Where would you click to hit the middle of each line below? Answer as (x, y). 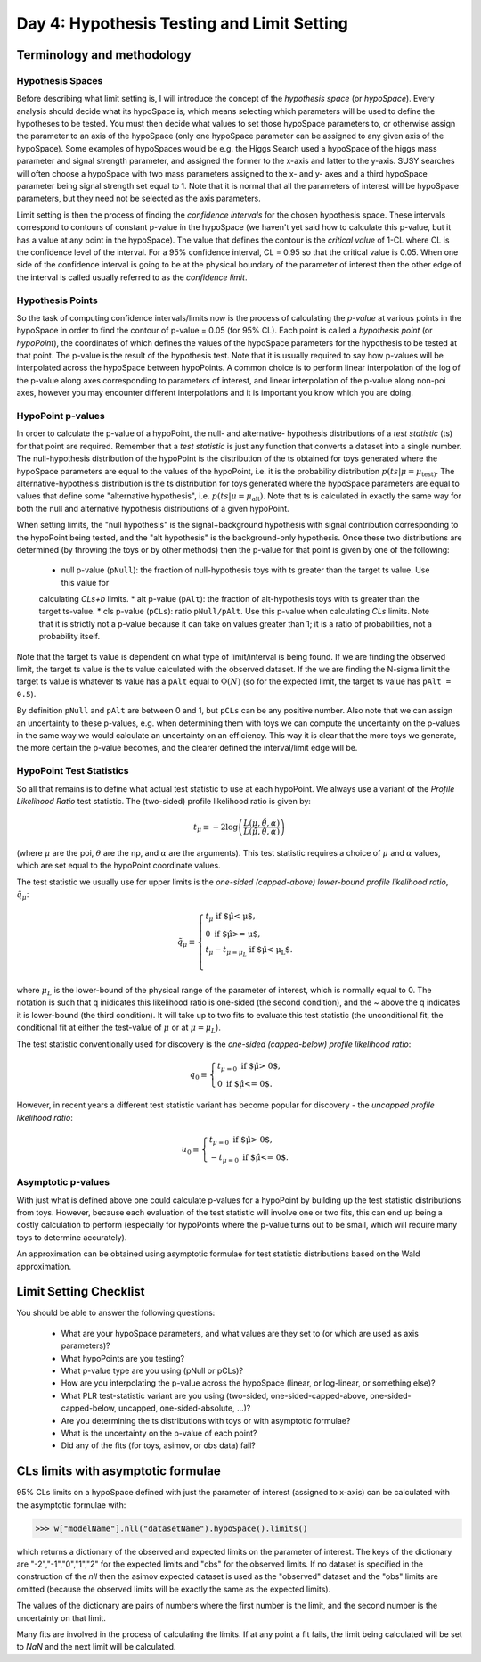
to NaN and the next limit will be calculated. (96, 1647)
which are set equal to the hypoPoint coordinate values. (119, 866)
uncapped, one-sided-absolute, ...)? (184, 1408)
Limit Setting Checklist (81, 1292)
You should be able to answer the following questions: (116, 1313)
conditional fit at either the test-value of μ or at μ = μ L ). (119, 1028)
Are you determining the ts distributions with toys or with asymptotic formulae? (206, 1420)
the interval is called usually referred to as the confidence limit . (132, 277)
